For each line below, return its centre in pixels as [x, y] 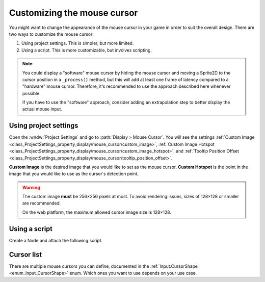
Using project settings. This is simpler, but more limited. [78, 43]
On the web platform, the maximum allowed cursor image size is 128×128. [97, 212]
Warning [31, 187]
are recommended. [41, 203]
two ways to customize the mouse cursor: [52, 34]
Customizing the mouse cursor [74, 13]
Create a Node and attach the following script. [56, 240]
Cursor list [26, 254]
